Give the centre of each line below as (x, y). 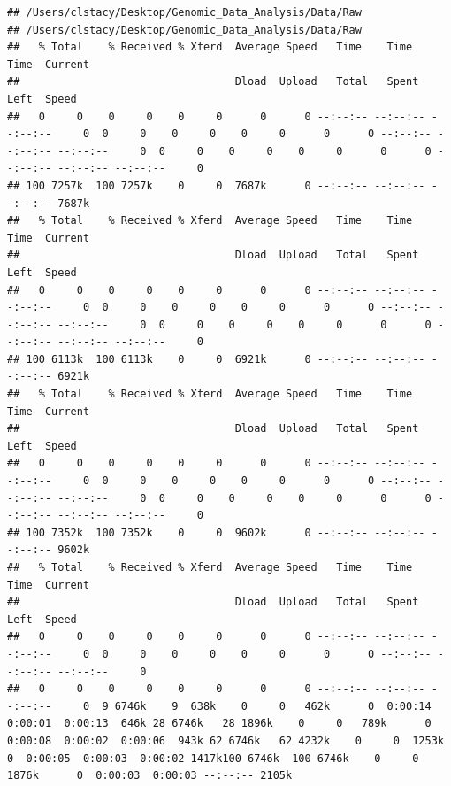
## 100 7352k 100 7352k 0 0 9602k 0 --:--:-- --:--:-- (216, 532)
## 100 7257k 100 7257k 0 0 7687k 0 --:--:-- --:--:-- (216, 185)
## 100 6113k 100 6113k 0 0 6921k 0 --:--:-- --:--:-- (216, 359)
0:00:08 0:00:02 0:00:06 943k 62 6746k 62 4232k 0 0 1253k (225, 740)
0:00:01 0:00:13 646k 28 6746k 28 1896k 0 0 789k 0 (219, 724)
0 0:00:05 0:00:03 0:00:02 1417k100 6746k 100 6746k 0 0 (213, 758)
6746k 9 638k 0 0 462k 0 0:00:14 (273, 706)
